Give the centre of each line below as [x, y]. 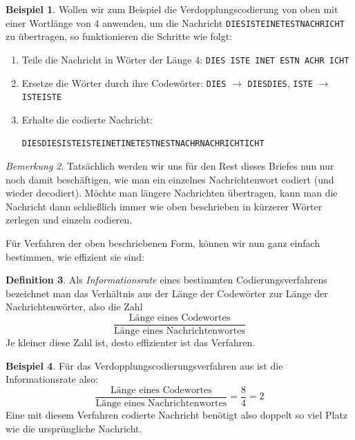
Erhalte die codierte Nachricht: [87, 119]
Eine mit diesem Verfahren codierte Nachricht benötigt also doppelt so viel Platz [177, 414]
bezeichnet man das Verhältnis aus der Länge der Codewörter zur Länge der [167, 293]
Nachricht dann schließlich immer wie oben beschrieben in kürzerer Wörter [164, 206]
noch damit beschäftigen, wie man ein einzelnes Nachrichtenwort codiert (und [170, 179]
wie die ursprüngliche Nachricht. [74, 428]
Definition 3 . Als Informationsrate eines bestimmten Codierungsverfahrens [166, 280]
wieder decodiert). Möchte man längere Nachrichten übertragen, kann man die [172, 193]
